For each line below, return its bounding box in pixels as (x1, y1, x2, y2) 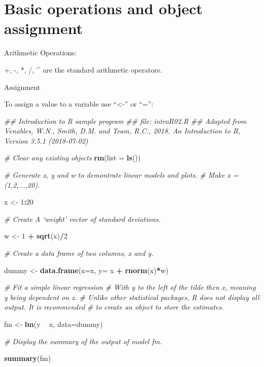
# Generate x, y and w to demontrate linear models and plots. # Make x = (4, 170, 239, 180)
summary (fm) (4, 353, 51, 363)
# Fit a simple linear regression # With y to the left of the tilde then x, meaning (4, 282, 256, 292)
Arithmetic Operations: (4, 47, 77, 58)
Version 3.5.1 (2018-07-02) (4, 135, 88, 146)
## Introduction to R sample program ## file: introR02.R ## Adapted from (4, 115, 247, 126)
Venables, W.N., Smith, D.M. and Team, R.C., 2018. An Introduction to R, (4, 125, 241, 136)
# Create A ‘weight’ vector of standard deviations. (4, 213, 161, 224)
